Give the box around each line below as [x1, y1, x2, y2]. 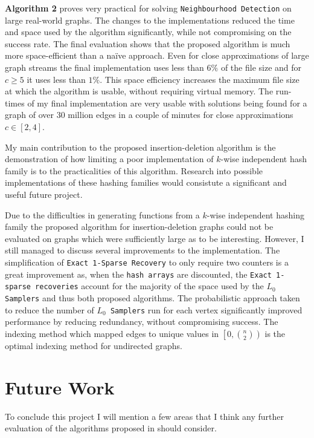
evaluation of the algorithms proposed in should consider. [5, 422, 217, 434]
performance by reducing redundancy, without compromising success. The [5, 315, 278, 328]
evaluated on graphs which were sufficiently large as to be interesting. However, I [5, 232, 304, 244]
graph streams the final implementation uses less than [5, 61, 204, 74]
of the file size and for [220, 61, 302, 74]
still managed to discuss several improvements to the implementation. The [5, 244, 280, 257]
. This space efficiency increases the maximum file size [100, 73, 300, 85]
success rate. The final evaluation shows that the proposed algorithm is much [5, 37, 290, 50]
